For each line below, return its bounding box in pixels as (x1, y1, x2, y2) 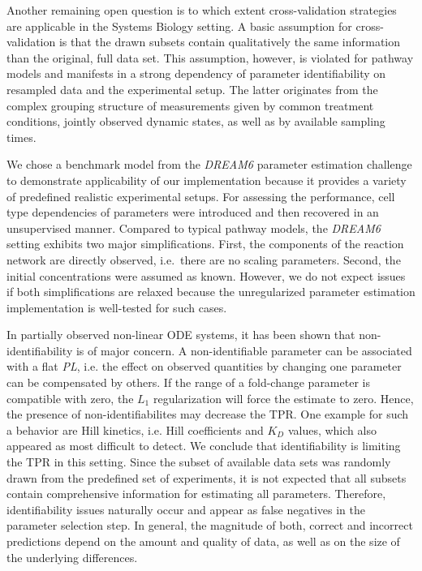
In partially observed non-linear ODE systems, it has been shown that (6, 326, 355, 343)
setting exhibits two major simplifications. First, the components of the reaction (6, 235, 404, 252)
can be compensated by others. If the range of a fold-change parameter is (6, 374, 370, 391)
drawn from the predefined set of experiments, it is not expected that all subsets (6, 469, 407, 486)
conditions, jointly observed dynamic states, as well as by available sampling (6, 113, 385, 130)
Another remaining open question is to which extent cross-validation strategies (6, 2, 397, 18)
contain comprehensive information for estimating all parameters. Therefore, (6, 485, 386, 502)
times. (6, 128, 37, 145)
